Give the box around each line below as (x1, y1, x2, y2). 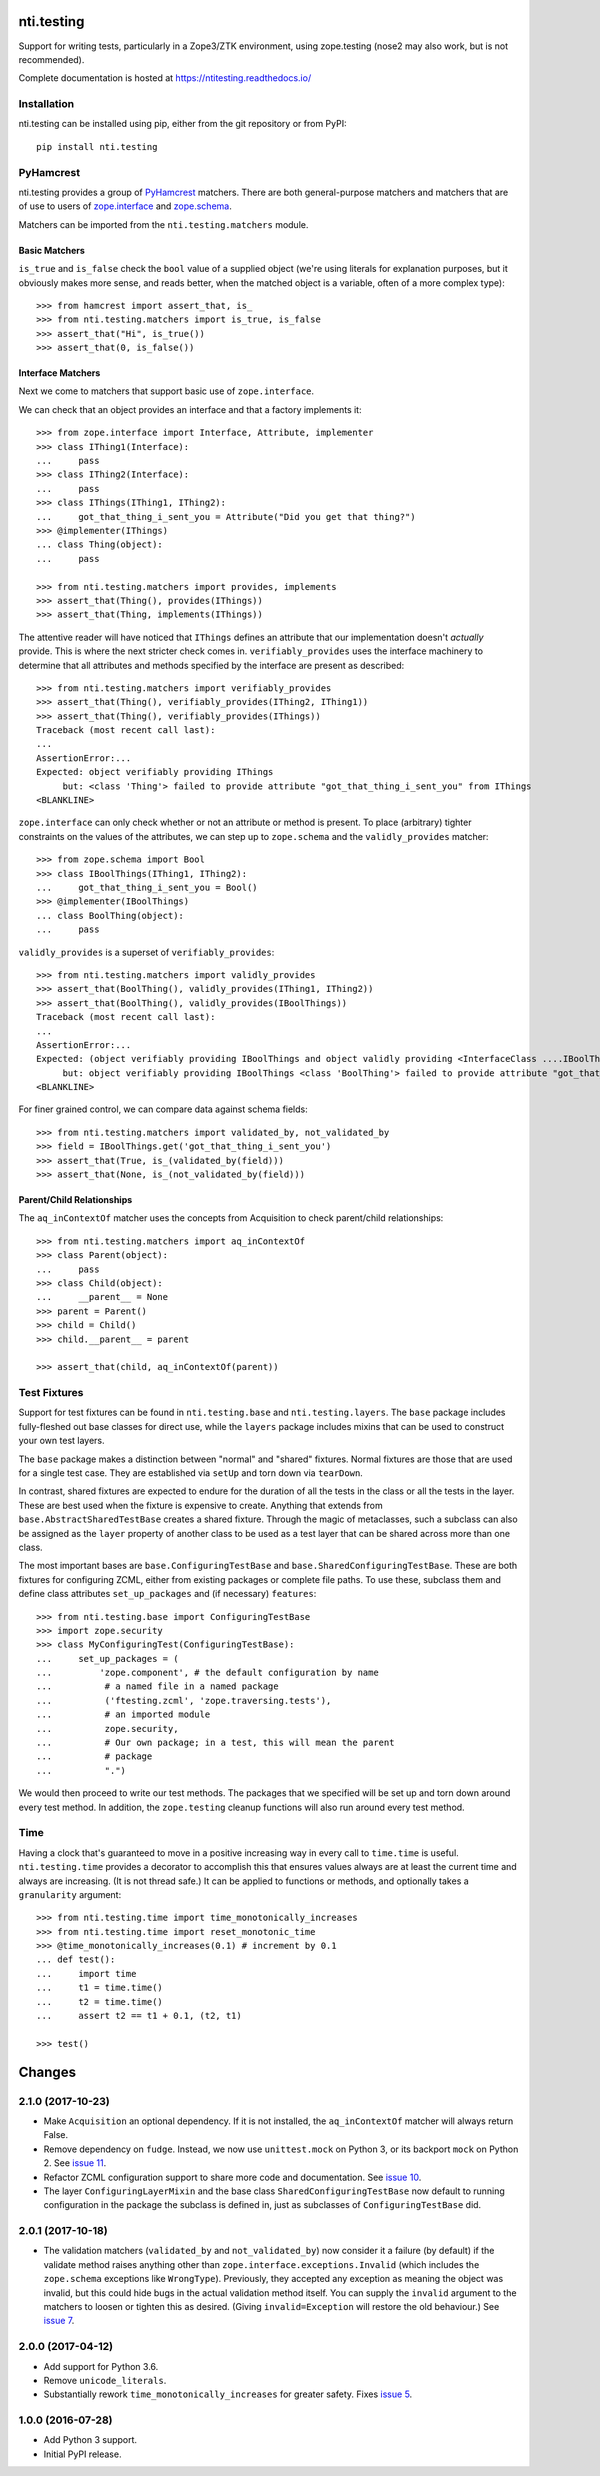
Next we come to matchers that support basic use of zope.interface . (18, 385, 315, 397)
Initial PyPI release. (43, 2448, 122, 2460)
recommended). (18, 53, 85, 65)
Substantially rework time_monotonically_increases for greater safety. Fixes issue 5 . (43, 2388, 413, 2400)
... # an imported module (36, 1709, 211, 1720)
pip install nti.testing (36, 141, 158, 152)
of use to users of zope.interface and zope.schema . (18, 200, 232, 212)
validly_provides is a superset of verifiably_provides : (18, 946, 275, 958)
